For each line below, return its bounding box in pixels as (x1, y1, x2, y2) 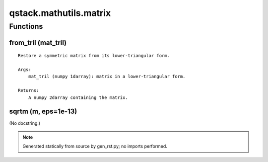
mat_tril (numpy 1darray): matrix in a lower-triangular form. (28, 74, 186, 80)
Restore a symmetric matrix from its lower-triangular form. (18, 53, 170, 59)
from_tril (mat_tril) (9, 38, 67, 47)
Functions (9, 22, 43, 31)
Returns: (18, 87, 39, 93)
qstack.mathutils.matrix (9, 7, 111, 18)
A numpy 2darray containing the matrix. (28, 94, 129, 100)
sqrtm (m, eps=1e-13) (9, 107, 77, 116)
